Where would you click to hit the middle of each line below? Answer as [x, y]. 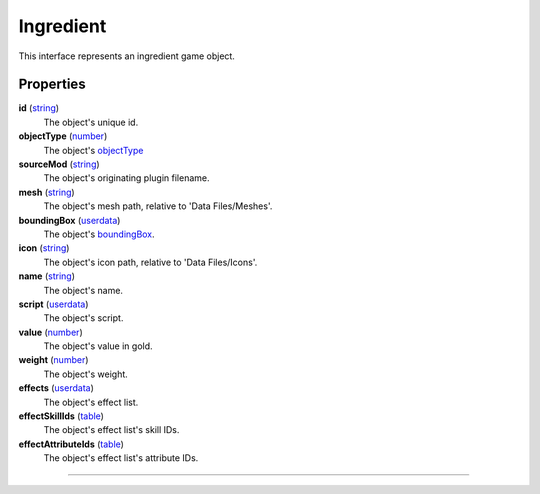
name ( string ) [46, 276]
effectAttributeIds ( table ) [71, 444]
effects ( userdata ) [56, 388]
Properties [52, 84]
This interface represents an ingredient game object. [126, 56]
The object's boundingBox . [99, 234]
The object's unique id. [91, 122]
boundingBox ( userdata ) [69, 220]
